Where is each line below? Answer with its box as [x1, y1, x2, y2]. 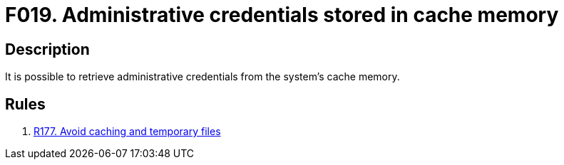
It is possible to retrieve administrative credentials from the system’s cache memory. [5, 70, 400, 83]
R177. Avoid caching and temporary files [34, 125, 221, 138]
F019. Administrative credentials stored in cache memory [5, 3, 559, 27]
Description [5, 40, 90, 58]
